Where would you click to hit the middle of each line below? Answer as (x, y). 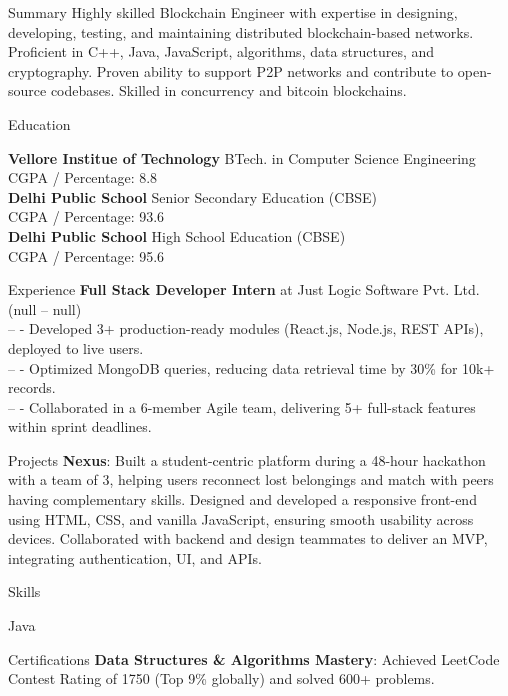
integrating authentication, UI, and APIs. (135, 557)
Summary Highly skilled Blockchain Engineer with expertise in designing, (233, 12)
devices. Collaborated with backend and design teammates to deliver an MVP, (248, 538)
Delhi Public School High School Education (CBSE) (177, 235)
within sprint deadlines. (80, 426)
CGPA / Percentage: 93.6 (86, 216)
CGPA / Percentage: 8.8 (83, 177)
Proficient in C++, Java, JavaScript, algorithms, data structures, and (221, 51)
